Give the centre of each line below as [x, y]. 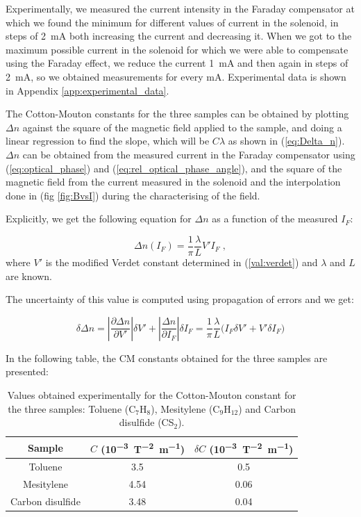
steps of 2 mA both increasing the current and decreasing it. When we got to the [179, 36]
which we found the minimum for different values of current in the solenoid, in [172, 22]
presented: [27, 371]
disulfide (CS [146, 422]
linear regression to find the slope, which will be [108, 141]
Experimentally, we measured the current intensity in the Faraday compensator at [180, 8]
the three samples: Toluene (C [72, 408]
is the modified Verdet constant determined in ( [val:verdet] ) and [182, 262]
